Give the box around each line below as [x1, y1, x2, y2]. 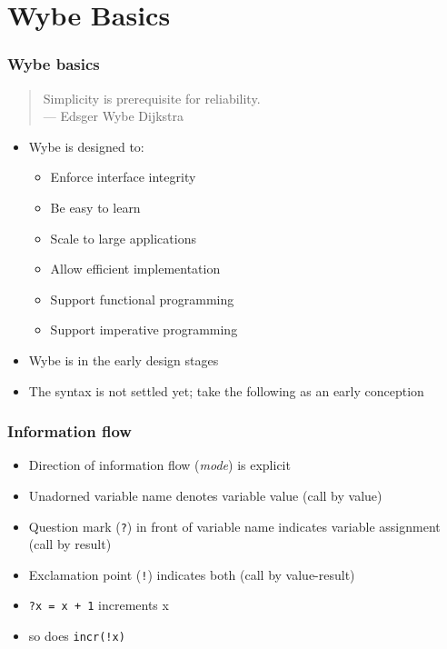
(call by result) [28, 534, 112, 554]
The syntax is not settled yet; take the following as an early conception [28, 381, 424, 400]
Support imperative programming [50, 320, 238, 339]
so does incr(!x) [28, 626, 125, 645]
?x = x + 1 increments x [28, 595, 169, 614]
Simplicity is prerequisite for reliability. [43, 88, 261, 107]
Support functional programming [50, 289, 234, 308]
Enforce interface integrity [50, 167, 196, 186]
